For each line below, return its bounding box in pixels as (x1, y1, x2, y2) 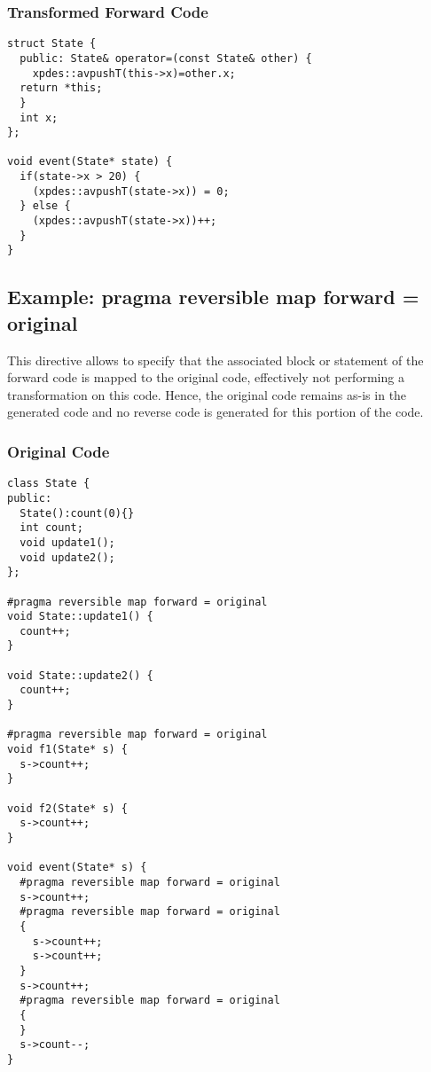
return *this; (20, 82, 103, 95)
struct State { (7, 37, 97, 51)
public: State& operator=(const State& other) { (20, 51, 312, 65)
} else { (20, 200, 71, 213)
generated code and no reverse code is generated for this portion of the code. (7, 403, 424, 421)
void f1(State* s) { (7, 743, 129, 756)
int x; (20, 111, 59, 124)
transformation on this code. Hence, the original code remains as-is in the (7, 385, 407, 403)
